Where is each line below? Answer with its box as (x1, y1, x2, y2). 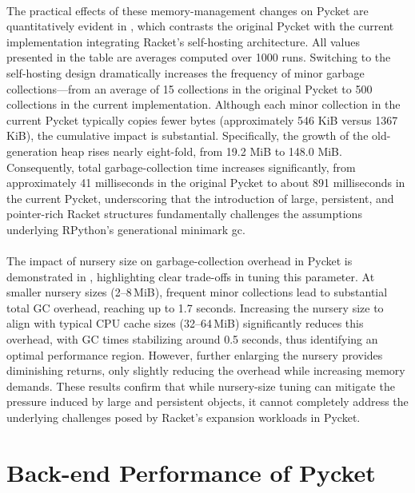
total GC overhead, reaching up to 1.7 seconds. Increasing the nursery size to (6, 299, 384, 316)
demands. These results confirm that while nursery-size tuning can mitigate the (6, 377, 395, 394)
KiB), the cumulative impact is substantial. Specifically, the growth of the (6, 127, 369, 144)
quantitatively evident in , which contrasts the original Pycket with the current (6, 18, 394, 34)
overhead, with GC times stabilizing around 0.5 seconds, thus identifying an (6, 331, 378, 348)
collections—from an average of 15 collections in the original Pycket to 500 (6, 80, 373, 97)
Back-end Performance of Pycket (6, 455, 376, 488)
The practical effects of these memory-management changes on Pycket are (6, 2, 369, 18)
